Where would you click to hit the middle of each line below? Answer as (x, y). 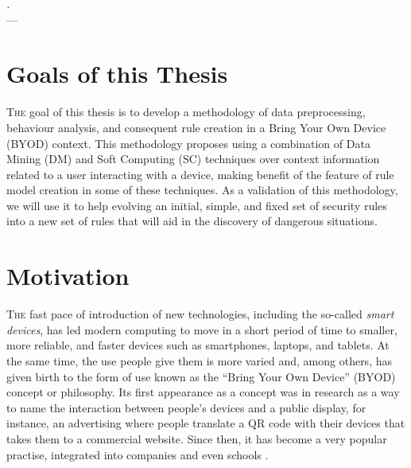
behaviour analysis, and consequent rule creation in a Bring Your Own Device (196, 127)
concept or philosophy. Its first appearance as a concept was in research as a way (203, 392)
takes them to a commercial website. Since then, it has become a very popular (197, 438)
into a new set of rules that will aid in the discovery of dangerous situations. (192, 221)
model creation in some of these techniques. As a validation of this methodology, (202, 190)
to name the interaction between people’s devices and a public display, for (186, 407)
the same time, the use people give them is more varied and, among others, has (199, 360)
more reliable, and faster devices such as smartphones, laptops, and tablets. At (198, 345)
